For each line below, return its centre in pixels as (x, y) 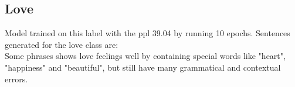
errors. (16, 79)
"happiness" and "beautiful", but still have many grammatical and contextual (143, 67)
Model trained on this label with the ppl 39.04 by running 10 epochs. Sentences (147, 33)
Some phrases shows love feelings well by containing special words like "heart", (145, 56)
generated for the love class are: (62, 44)
